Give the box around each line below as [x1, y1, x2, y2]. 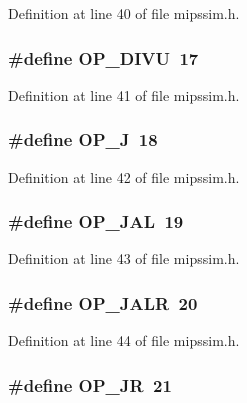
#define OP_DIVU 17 [8, 45, 199, 70]
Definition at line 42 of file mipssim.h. [8, 166, 240, 187]
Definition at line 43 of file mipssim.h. [8, 248, 240, 269]
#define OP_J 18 [8, 127, 158, 152]
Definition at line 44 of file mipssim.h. [8, 330, 240, 351]
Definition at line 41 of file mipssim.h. [8, 84, 240, 105]
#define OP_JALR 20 [8, 290, 198, 315]
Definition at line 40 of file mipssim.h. [8, 3, 240, 23]
